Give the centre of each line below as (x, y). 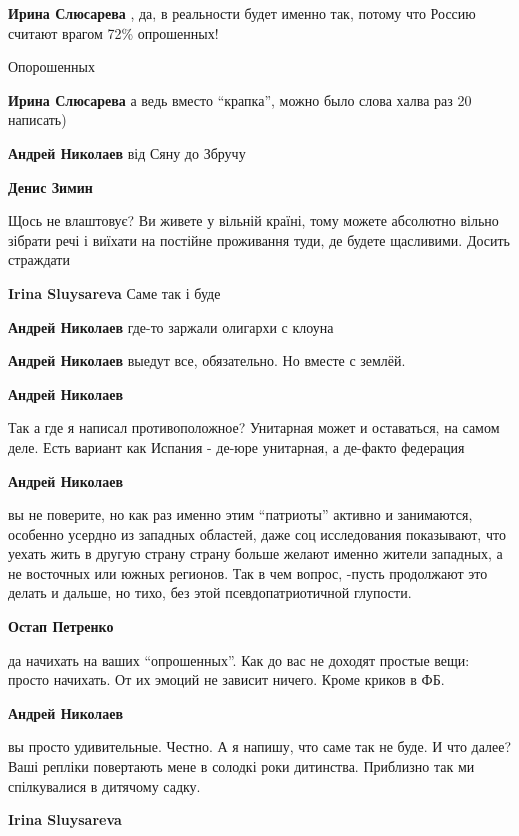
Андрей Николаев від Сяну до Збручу (127, 152)
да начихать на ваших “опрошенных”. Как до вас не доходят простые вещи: (239, 659)
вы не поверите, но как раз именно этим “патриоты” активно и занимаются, (240, 514)
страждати (39, 259)
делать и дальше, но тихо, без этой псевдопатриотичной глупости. (210, 592)
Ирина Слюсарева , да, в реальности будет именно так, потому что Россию (242, 13)
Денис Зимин (50, 186)
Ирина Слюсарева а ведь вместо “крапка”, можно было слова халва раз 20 (240, 99)
